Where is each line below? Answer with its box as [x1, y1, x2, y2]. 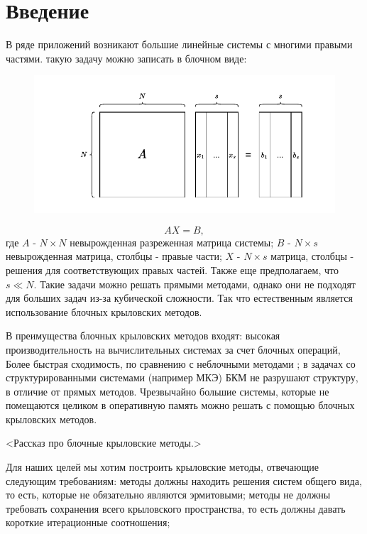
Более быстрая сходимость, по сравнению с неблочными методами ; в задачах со [6, 356, 356, 371]
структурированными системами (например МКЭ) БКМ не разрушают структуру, [6, 370, 358, 385]
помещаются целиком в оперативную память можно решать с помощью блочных [6, 398, 355, 413]
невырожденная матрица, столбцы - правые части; [6, 249, 222, 263]
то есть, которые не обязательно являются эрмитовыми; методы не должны [6, 487, 331, 502]
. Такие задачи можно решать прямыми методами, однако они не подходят [33, 276, 356, 291]
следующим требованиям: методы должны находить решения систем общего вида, [6, 473, 362, 488]
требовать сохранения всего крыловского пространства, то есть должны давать [6, 501, 346, 516]
